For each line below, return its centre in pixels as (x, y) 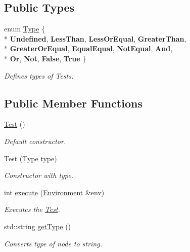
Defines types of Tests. (39, 75)
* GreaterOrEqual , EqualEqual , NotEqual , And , (88, 48)
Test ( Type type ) (31, 158)
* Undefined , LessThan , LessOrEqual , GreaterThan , (95, 38)
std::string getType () (38, 226)
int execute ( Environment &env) (54, 192)
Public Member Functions (73, 103)
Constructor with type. (39, 175)
